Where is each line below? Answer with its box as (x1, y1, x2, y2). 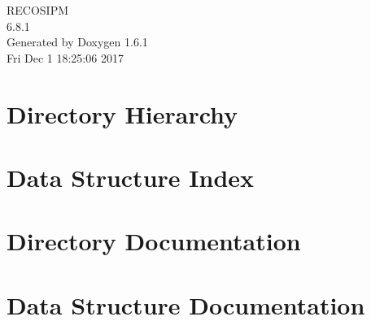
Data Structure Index (7, 160, 255, 193)
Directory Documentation (7, 224, 301, 258)
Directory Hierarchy (7, 97, 238, 130)
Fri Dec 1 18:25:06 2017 (7, 49, 124, 66)
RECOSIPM (7, 2, 69, 18)
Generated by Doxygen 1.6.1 (7, 33, 148, 50)
